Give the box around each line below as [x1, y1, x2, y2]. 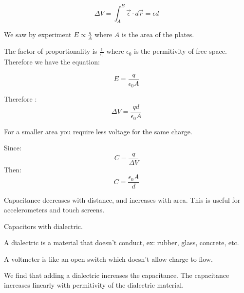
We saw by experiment [4, 29, 72, 40]
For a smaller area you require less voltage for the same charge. [4, 126, 192, 136]
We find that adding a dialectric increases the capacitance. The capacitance [4, 270, 229, 280]
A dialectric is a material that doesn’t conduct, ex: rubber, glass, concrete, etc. [4, 237, 239, 248]
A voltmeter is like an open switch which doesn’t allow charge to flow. [4, 253, 213, 264]
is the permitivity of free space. [134, 46, 227, 56]
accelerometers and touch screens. [4, 205, 105, 215]
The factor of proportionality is [4, 46, 97, 56]
